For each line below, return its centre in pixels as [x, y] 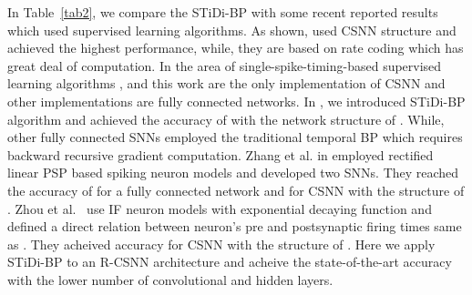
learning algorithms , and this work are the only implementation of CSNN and [226, 83]
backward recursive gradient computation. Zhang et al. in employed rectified [221, 154]
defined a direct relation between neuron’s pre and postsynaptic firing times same [235, 226]
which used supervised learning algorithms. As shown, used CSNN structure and [232, 30]
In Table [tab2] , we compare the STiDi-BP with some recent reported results [223, 12]
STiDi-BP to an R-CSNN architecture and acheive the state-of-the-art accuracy [230, 262]
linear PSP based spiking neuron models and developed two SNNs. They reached [233, 173]
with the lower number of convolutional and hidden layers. [170, 279]
